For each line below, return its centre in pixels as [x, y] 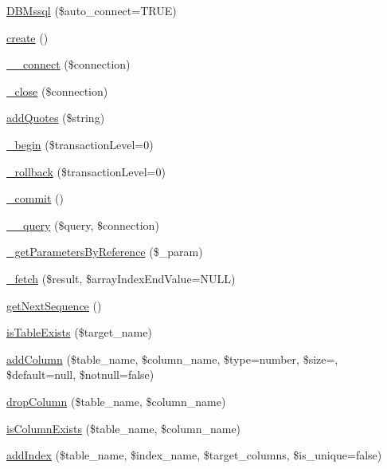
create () [27, 37]
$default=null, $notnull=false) [80, 374]
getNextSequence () [54, 305]
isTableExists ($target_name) [79, 332]
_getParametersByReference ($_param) [105, 252]
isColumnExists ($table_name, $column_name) [124, 428]
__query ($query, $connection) [83, 225]
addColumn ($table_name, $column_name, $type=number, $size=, [172, 359]
